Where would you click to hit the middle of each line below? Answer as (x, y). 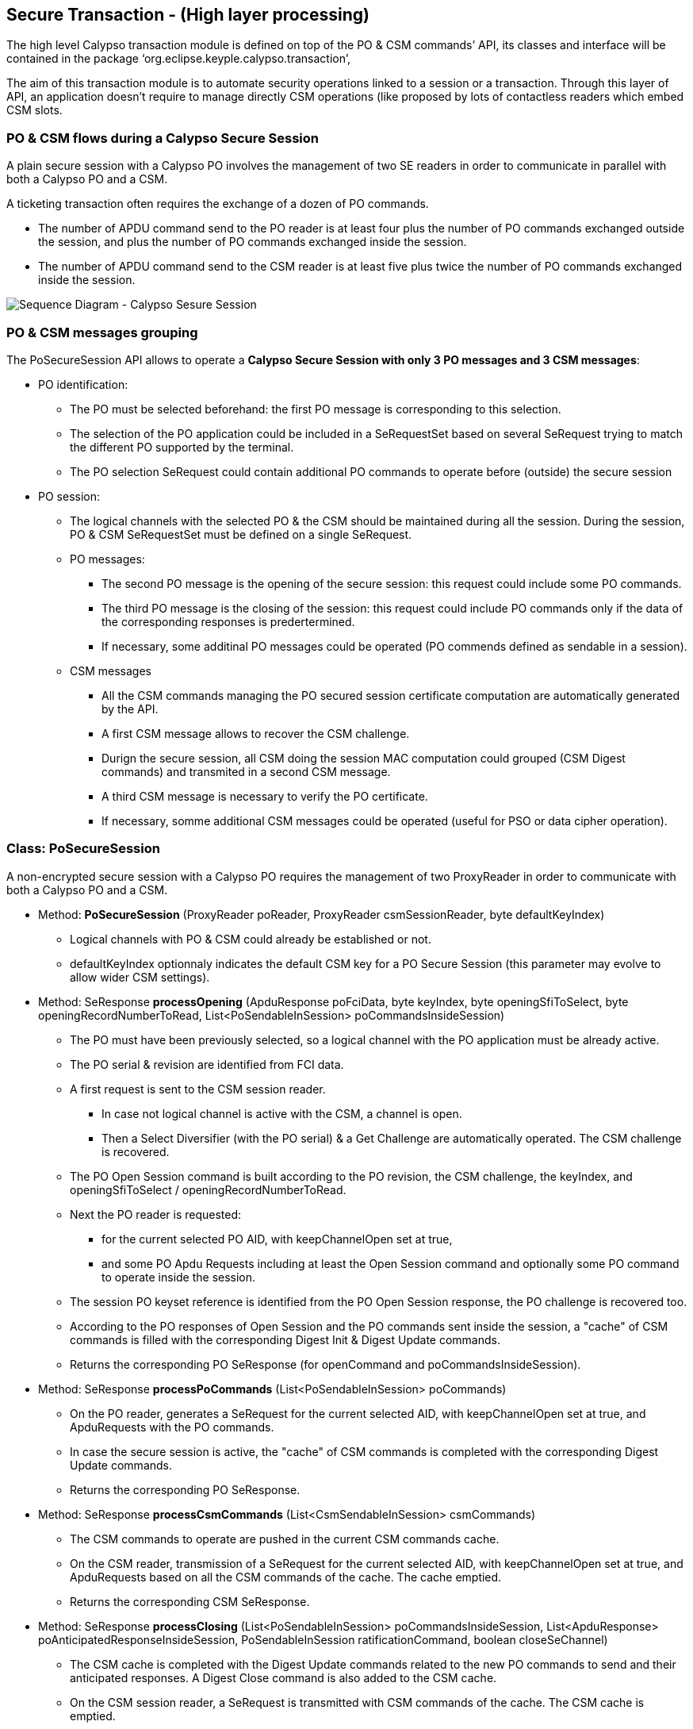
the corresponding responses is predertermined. (228, 621)
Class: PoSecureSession (83, 849)
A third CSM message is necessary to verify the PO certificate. (265, 796)
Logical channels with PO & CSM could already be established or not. (251, 939)
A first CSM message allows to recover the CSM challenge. (256, 733)
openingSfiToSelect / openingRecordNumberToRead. (208, 1189)
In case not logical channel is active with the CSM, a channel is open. (282, 1113)
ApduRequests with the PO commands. (172, 1427)
